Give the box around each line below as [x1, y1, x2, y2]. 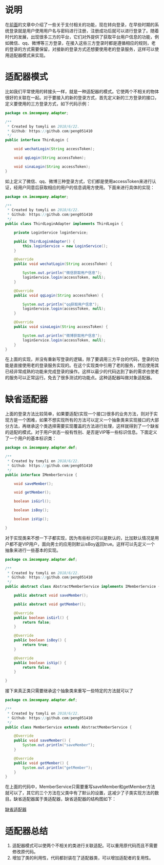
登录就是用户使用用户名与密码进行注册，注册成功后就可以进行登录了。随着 [9, 27, 159, 33]
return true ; [22, 642, 49, 648]
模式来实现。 [21, 52, 48, 58]
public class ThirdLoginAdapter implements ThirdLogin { [5, 221, 123, 226]
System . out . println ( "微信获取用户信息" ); [22, 270, 102, 275]
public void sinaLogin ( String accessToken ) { [14, 324, 108, 329]
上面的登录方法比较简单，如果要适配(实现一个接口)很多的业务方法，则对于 [5, 411, 154, 417]
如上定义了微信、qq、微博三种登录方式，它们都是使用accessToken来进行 [5, 178, 152, 184]
